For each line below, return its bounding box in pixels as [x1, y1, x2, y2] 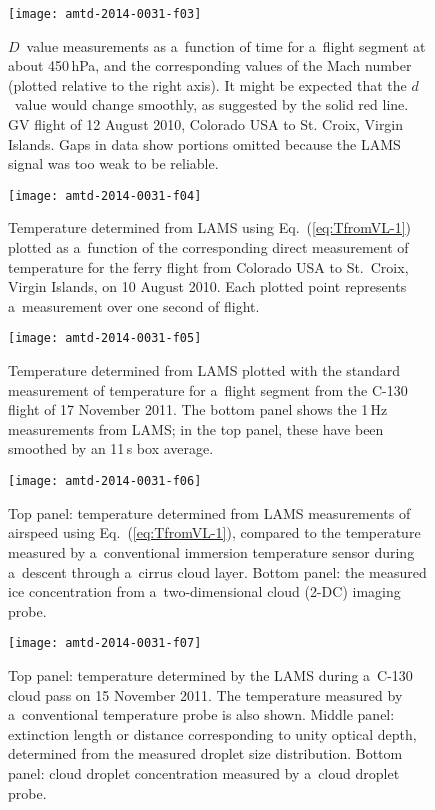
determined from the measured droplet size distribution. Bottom [8, 743, 403, 764]
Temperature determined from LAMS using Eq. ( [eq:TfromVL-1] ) [8, 217, 412, 238]
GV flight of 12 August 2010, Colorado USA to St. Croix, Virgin [8, 114, 404, 135]
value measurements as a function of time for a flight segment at [26, 35, 426, 56]
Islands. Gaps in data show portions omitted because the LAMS [8, 133, 401, 154]
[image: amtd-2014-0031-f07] [8, 636, 202, 651]
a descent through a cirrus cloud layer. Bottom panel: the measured [8, 561, 427, 582]
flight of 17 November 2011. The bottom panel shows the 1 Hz [8, 399, 388, 420]
